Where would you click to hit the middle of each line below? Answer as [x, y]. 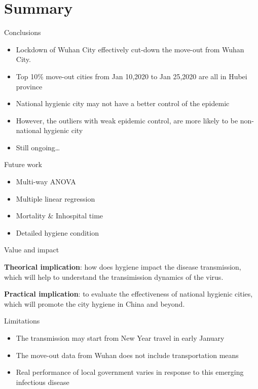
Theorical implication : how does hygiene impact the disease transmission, [123, 267]
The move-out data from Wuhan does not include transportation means [127, 355]
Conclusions [23, 32]
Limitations [22, 321]
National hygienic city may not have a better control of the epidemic [123, 103]
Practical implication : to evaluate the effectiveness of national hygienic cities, [128, 294]
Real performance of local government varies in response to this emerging [130, 372]
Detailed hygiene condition [57, 232]
